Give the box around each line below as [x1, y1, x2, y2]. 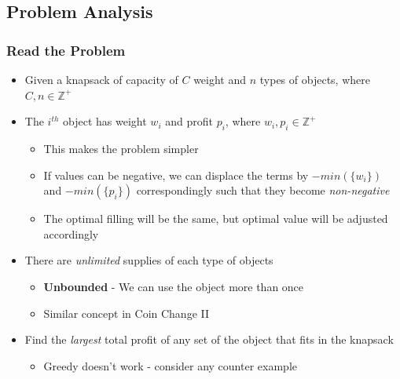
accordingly [43, 225, 99, 242]
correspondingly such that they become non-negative [136, 182, 390, 199]
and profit [165, 113, 213, 129]
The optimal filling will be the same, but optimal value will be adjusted [43, 210, 388, 227]
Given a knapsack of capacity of [24, 71, 178, 87]
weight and [193, 71, 247, 87]
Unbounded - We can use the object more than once [43, 278, 304, 294]
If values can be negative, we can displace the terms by [43, 166, 309, 183]
